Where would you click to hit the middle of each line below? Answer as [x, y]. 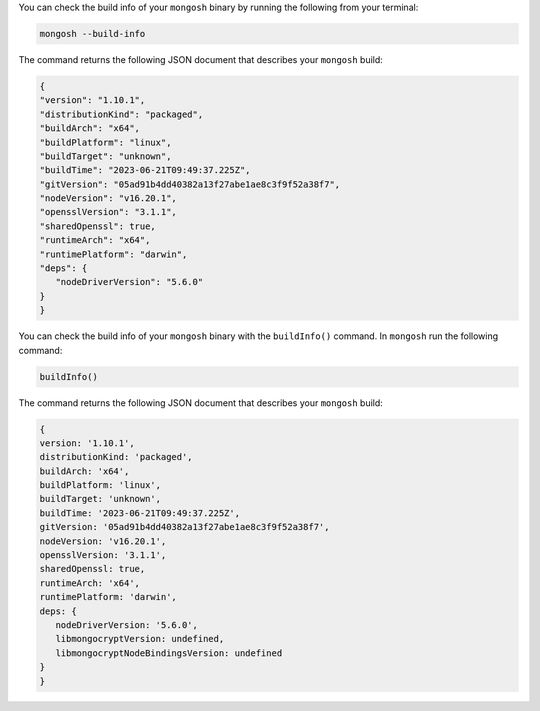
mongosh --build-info [92, 33]
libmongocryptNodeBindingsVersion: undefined [169, 653]
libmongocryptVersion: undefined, [140, 639]
